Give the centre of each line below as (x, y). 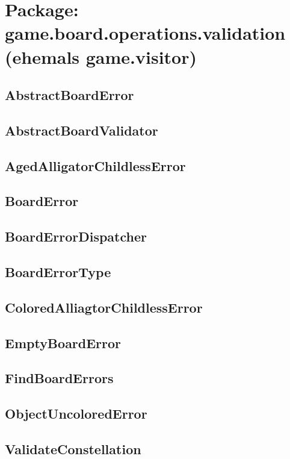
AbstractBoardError (69, 95)
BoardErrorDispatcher (76, 236)
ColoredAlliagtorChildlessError (104, 307)
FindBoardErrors (59, 378)
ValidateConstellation (73, 448)
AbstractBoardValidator (82, 130)
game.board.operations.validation (145, 33)
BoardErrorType (58, 272)
